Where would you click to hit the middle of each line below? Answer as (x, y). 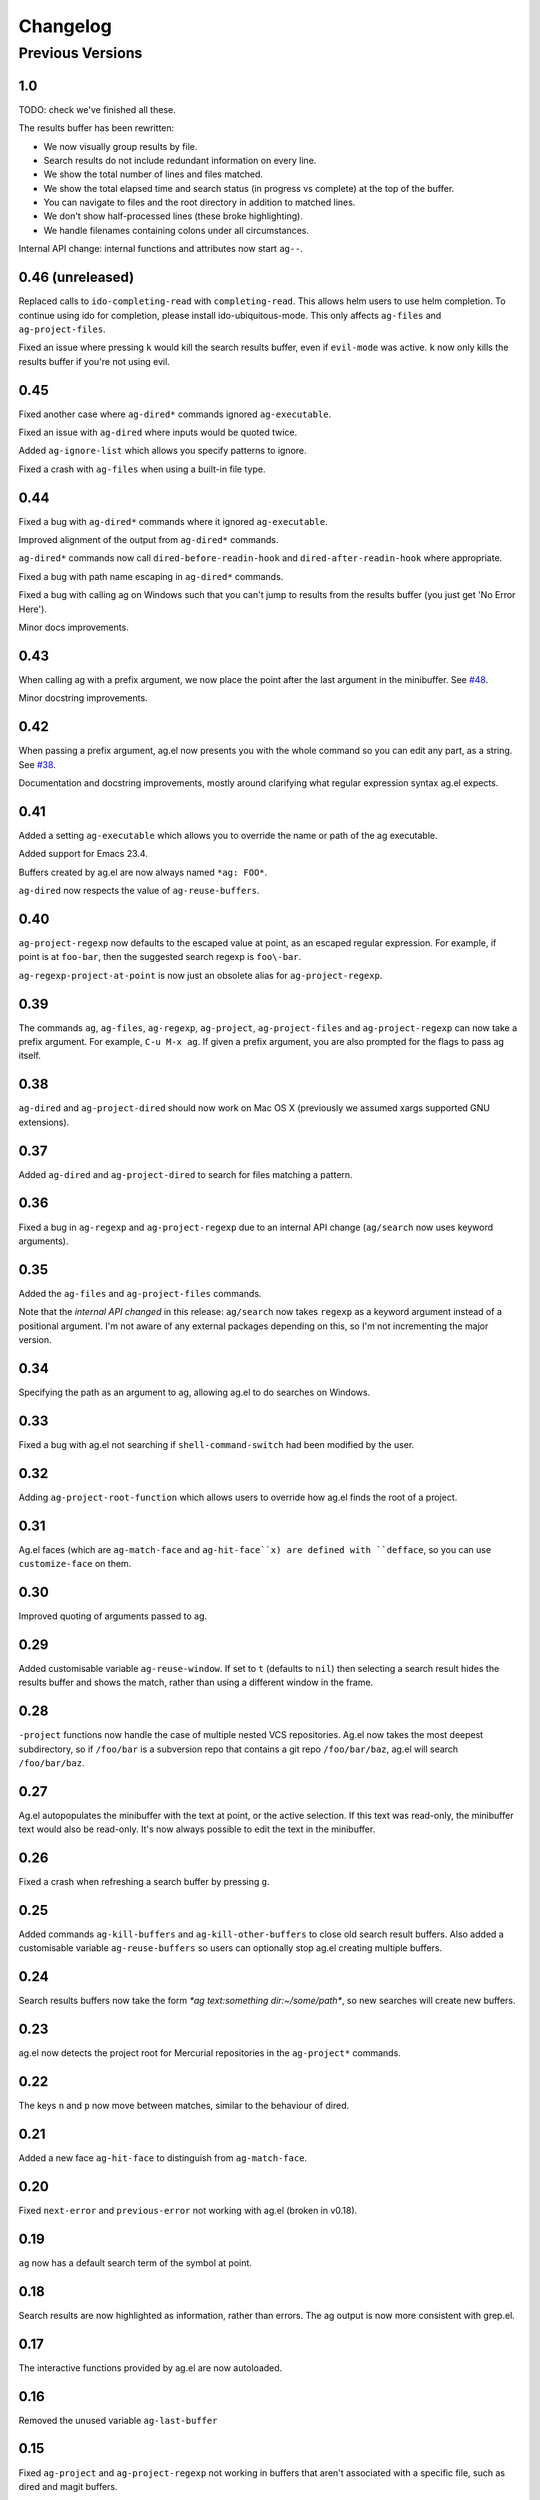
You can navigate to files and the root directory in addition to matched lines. (199, 202)
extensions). (44, 1122)
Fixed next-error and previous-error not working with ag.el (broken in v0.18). (188, 2210)
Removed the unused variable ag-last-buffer (118, 2420)
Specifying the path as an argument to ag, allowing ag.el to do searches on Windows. (194, 1392)
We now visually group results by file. (120, 146)
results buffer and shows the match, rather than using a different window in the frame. (196, 1682)
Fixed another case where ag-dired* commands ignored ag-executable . (175, 414)
